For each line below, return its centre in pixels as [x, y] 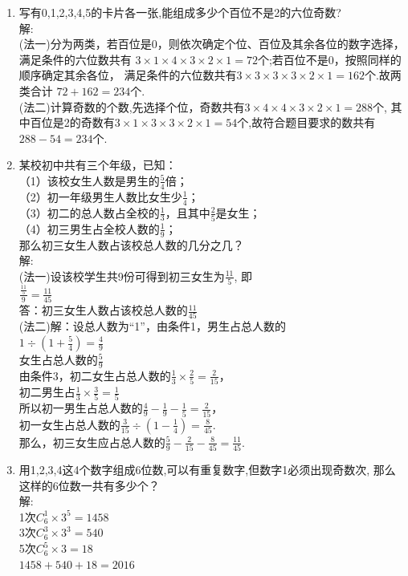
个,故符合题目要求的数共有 [306, 122]
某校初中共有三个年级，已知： [98, 165]
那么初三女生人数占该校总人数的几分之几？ [131, 244]
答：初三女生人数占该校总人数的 [103, 310]
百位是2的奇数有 [72, 122]
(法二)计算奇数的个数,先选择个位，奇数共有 [132, 106]
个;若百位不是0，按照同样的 [329, 59]
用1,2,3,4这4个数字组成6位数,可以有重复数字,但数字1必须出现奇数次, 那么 [207, 470]
